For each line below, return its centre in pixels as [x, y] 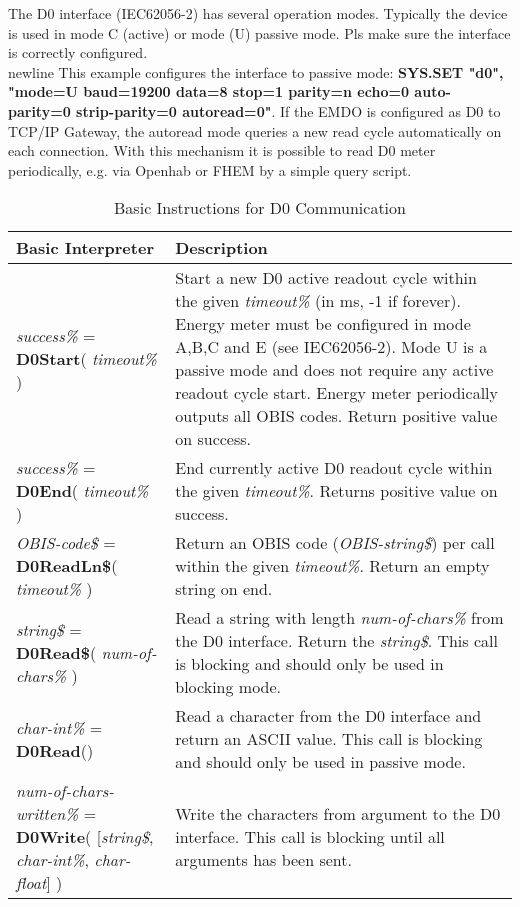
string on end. [224, 589]
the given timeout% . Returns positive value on [336, 491]
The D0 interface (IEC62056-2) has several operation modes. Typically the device [258, 13]
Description [221, 248]
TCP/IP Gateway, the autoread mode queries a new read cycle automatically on [255, 130]
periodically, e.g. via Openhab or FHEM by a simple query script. [210, 169]
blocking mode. [228, 687]
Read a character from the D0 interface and [328, 716]
